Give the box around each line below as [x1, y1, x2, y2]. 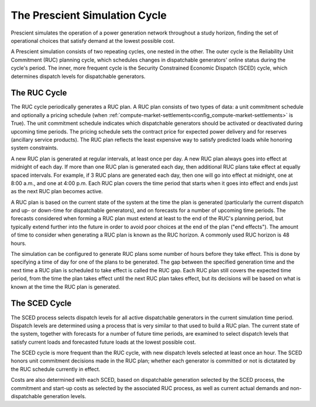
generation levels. [43, 393, 87, 400]
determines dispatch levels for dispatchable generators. [11, 73, 146, 80]
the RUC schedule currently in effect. [11, 365, 101, 372]
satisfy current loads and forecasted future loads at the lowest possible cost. [11, 338, 196, 346]
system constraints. [11, 144, 59, 152]
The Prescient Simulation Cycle [11, 9, 167, 22]
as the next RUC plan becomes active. [11, 188, 103, 195]
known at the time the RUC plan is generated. [11, 283, 121, 290]
